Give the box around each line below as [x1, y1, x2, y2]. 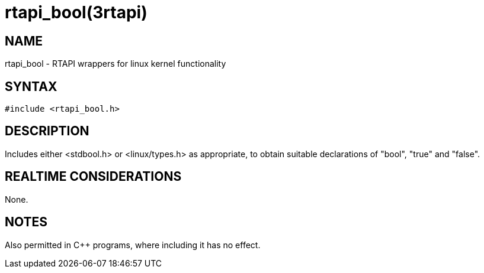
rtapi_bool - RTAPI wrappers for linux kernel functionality [5, 58, 226, 69]
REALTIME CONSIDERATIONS [5, 169, 182, 184]
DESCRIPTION [5, 123, 89, 139]
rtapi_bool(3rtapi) [5, 2, 148, 22]
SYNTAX [5, 79, 57, 94]
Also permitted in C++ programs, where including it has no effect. [5, 239, 261, 250]
